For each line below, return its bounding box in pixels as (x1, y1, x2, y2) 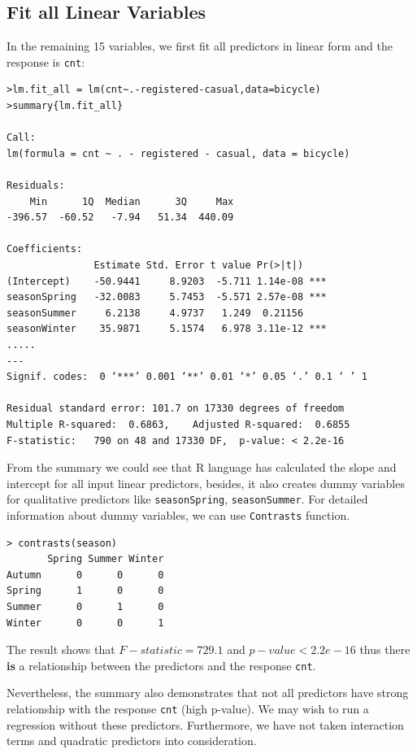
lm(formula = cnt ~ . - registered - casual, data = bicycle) (7, 147, 350, 159)
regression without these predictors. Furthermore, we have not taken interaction (7, 716, 404, 733)
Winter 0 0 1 (7, 617, 164, 629)
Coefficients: (7, 243, 83, 255)
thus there (359, 641, 410, 658)
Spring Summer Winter (47, 553, 164, 565)
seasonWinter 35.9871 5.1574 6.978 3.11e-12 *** (7, 323, 327, 335)
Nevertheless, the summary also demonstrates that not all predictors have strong (7, 684, 409, 701)
